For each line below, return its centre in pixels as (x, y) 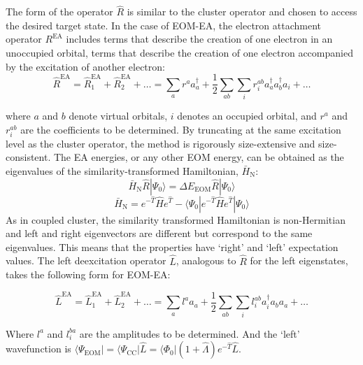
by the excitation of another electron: (85, 66)
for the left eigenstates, (299, 260)
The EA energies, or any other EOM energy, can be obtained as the (199, 157)
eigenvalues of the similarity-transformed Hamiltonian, (122, 170)
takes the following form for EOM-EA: (88, 274)
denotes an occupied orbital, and (247, 115)
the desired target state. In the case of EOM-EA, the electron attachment (164, 25)
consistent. (28, 157)
